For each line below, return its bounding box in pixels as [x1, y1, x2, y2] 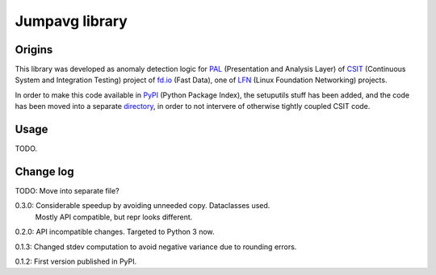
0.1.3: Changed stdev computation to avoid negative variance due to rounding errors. [15, 242, 297, 252]
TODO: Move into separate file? [15, 186, 120, 196]
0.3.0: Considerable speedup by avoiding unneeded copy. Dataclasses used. [15, 201, 270, 210]
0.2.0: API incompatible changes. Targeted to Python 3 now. [15, 227, 215, 237]
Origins [15, 43, 53, 56]
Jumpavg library [15, 12, 128, 30]
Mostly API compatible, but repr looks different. [35, 212, 193, 222]
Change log [15, 165, 74, 178]
